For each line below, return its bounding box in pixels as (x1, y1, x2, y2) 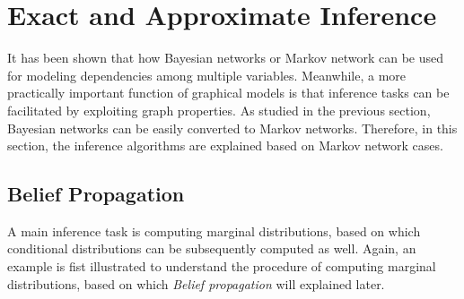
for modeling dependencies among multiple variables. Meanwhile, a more (7, 65, 406, 84)
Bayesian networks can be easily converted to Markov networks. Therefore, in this (7, 118, 458, 137)
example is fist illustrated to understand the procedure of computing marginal (7, 257, 436, 276)
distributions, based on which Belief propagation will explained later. (7, 274, 385, 293)
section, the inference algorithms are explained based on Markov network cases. (7, 136, 443, 155)
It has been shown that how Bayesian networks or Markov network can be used (7, 48, 444, 67)
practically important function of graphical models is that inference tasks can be (7, 83, 450, 102)
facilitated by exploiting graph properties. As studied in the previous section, (7, 100, 431, 119)
